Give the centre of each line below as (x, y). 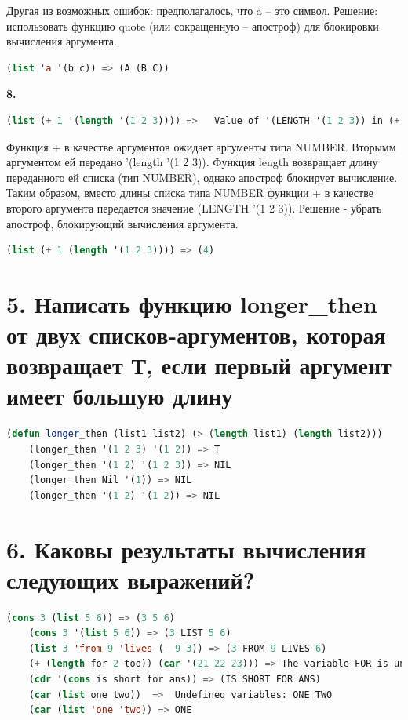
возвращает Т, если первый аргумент (199, 365)
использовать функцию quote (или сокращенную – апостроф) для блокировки (193, 25)
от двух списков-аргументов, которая (196, 335)
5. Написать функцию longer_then (192, 303)
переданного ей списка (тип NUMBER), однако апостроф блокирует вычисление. (202, 177)
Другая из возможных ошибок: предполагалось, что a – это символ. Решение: (192, 10)
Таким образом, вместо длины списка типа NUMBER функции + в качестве (190, 193)
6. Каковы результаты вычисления (186, 549)
